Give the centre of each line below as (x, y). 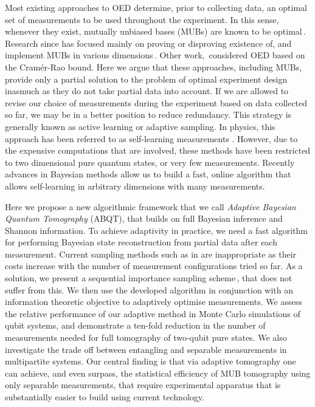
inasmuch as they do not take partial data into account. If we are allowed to (147, 91)
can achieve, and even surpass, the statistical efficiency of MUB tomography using (158, 373)
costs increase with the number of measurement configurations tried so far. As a (154, 266)
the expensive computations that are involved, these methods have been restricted (158, 150)
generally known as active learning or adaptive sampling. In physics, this (140, 126)
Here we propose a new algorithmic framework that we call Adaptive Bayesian (151, 206)
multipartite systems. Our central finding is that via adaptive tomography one (151, 361)
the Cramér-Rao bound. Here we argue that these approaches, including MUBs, (154, 67)
